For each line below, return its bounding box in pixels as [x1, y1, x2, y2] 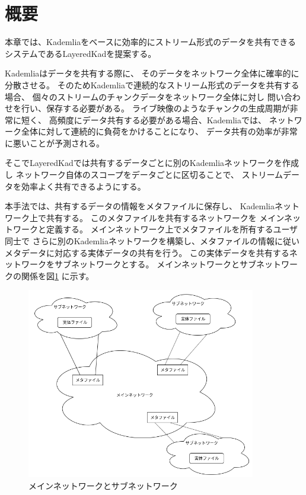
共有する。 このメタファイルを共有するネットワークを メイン [46, 211, 285, 223]
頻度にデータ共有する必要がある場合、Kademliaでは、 [57, 113, 266, 126]
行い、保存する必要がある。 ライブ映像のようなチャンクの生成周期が [21, 102, 290, 114]
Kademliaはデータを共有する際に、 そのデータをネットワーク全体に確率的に [5, 67, 299, 79]
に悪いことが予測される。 [5, 136, 104, 149]
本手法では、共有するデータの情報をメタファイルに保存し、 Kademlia [5, 200, 275, 212]
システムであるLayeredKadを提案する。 [5, 47, 157, 59]
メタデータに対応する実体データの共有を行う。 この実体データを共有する [5, 246, 289, 258]
